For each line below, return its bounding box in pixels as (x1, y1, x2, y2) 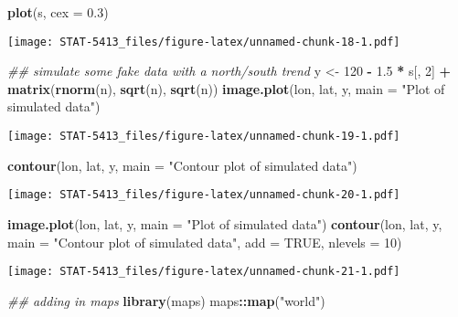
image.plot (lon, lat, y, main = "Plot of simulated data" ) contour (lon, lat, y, (7, 214, 442, 233)
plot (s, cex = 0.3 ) (7, 3, 109, 21)
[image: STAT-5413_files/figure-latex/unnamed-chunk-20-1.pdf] (7, 188, 400, 202)
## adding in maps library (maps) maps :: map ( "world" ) (7, 291, 325, 310)
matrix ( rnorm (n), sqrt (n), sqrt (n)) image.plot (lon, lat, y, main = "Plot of (7, 79, 445, 98)
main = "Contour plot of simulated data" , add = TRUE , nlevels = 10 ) (7, 232, 402, 251)
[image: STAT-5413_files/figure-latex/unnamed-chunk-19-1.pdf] (7, 130, 400, 143)
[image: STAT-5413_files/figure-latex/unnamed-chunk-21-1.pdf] (7, 265, 400, 279)
